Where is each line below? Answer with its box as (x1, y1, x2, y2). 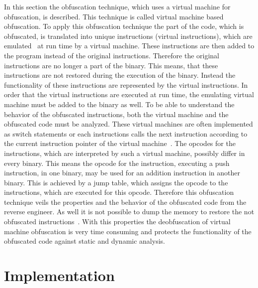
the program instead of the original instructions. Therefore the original (4, 50, 219, 60)
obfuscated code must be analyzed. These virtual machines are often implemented (4, 119, 253, 129)
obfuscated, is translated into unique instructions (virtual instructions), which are (4, 30, 253, 41)
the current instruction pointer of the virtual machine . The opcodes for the (4, 138, 236, 148)
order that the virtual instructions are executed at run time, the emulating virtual (4, 89, 254, 100)
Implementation (4, 265, 115, 286)
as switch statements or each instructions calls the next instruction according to (4, 128, 248, 139)
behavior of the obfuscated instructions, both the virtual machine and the (4, 109, 229, 119)
